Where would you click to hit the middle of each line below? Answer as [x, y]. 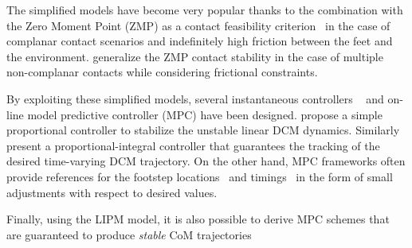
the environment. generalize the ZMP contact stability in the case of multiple [195, 56]
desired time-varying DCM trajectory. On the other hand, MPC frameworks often [206, 161]
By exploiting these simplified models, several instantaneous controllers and [195, 98]
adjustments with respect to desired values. [112, 192]
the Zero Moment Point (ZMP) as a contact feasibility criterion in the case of [198, 25]
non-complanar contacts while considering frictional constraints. [162, 72]
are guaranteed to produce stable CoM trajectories [129, 234]
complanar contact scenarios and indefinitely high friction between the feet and [200, 41]
